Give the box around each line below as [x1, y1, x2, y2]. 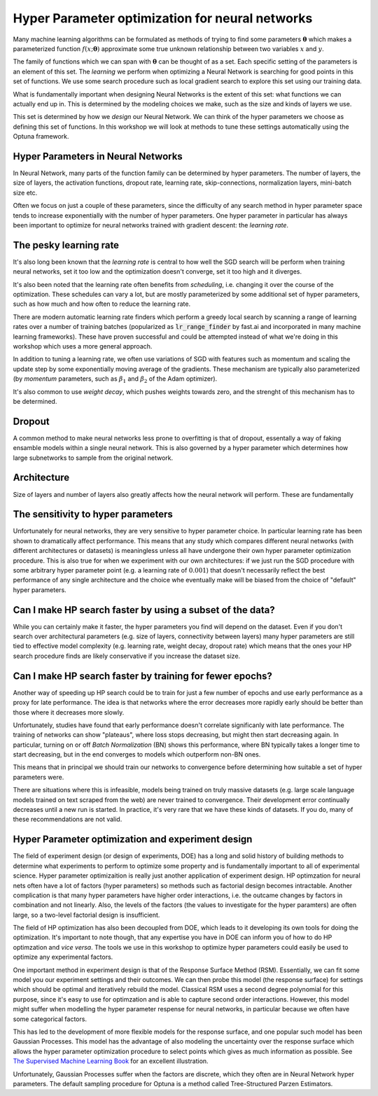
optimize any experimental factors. [13, 953, 113, 962]
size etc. [13, 188, 38, 197]
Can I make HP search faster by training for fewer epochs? [13, 670, 272, 682]
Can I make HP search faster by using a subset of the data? [13, 604, 276, 616]
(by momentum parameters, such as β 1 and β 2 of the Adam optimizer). [13, 374, 218, 384]
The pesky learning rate [13, 239, 119, 251]
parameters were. [13, 773, 64, 781]
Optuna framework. [13, 132, 69, 141]
